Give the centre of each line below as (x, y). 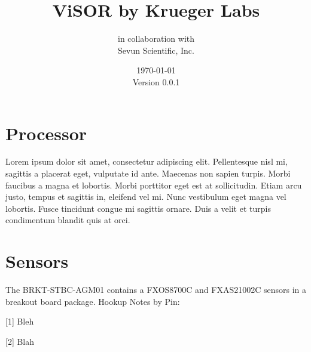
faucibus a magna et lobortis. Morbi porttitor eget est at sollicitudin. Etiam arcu (154, 185)
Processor (46, 133)
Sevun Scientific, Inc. (156, 50)
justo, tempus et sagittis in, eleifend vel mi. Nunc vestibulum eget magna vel (146, 197)
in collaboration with (156, 38)
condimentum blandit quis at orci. (68, 220)
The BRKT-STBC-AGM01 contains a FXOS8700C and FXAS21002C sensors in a (156, 290)
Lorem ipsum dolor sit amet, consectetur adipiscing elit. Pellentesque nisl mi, (147, 161)
